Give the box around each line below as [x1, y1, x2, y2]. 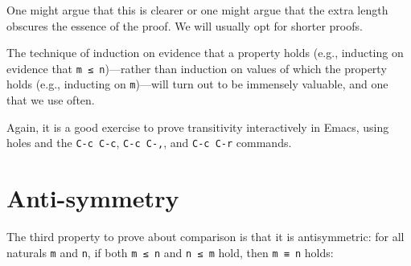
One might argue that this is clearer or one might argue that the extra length [6, 2, 388, 18]
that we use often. [6, 92, 95, 108]
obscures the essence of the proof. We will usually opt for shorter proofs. [6, 17, 363, 34]
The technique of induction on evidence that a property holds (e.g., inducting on [6, 44, 404, 61]
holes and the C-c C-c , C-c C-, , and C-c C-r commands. [6, 134, 292, 151]
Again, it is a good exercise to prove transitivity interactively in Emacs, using [6, 118, 389, 135]
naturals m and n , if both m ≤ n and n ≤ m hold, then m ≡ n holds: [6, 243, 334, 260]
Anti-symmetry [6, 182, 179, 215]
